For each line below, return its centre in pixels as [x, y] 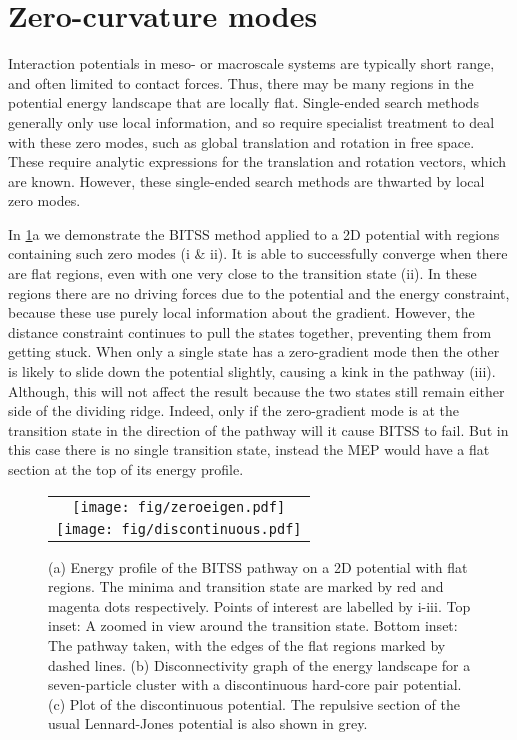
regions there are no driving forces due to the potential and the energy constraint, [259, 292]
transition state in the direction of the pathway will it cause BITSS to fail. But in [258, 429]
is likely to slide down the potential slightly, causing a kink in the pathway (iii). [252, 371]
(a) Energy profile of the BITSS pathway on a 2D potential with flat [258, 566]
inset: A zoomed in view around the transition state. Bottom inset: [253, 625]
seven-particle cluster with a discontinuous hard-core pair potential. [255, 684]
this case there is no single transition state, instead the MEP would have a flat [249, 449]
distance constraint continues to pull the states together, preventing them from [250, 331]
